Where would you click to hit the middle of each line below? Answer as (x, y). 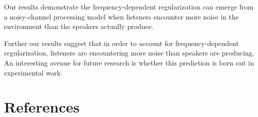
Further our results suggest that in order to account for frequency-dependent (121, 43)
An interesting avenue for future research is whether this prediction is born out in (129, 62)
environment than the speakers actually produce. (79, 26)
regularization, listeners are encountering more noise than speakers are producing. (129, 53)
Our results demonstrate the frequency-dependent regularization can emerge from (129, 6)
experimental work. (33, 72)
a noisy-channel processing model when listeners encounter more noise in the (121, 16)
